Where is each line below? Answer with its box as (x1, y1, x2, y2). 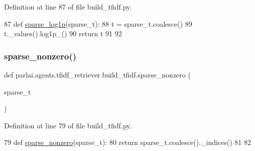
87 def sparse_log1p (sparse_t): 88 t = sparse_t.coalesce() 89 (4, 18, 192, 29)
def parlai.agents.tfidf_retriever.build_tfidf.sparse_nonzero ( (4, 69, 191, 80)
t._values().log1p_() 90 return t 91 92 (4, 28, 122, 39)
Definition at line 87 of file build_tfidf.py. (4, 2, 132, 12)
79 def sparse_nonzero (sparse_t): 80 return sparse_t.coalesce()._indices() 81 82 (4, 137, 251, 147)
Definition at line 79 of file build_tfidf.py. (4, 120, 132, 130)
